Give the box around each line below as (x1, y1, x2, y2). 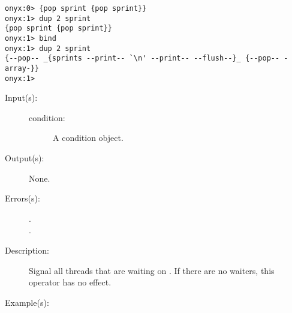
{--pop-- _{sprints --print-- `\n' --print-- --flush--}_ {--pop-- (5, 54, 280, 63)
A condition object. (53, 131, 124, 144)
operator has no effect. (29, 276, 112, 288)
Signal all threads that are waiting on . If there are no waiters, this (29, 264, 275, 276)
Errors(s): (5, 192, 40, 204)
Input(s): (5, 91, 38, 104)
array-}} (5, 64, 40, 73)
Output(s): (5, 152, 44, 164)
